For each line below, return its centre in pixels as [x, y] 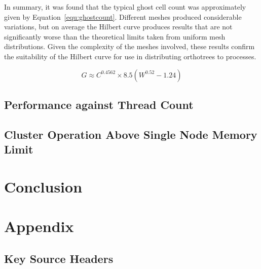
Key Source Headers [59, 258]
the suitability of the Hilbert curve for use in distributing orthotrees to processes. [130, 56]
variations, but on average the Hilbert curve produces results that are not [118, 27]
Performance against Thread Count [99, 104]
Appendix [39, 226]
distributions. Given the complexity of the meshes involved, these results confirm [129, 46]
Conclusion [43, 186]
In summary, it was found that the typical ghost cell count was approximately [125, 7]
